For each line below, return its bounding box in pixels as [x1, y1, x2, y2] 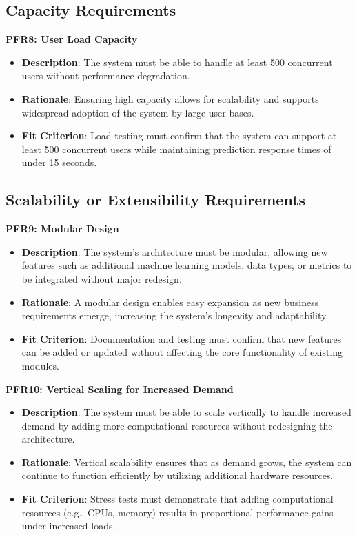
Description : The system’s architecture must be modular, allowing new [21, 244, 328, 259]
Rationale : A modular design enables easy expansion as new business [21, 294, 319, 309]
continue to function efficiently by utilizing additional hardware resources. [21, 468, 334, 483]
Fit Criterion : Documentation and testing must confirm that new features [21, 331, 342, 345]
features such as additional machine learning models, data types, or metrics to [21, 258, 352, 272]
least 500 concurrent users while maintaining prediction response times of [21, 141, 331, 156]
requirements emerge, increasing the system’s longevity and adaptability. [21, 308, 329, 323]
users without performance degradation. [21, 68, 190, 83]
